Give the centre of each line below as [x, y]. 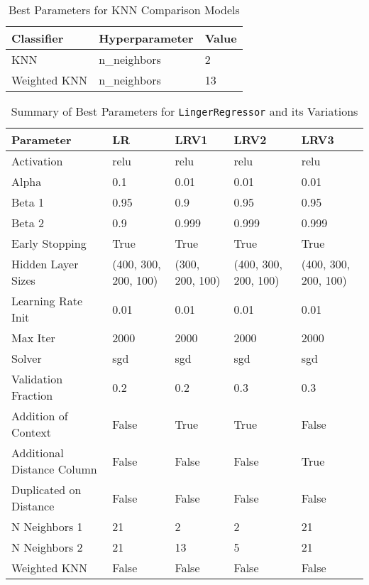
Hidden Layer [45, 264]
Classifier [38, 38]
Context [32, 432]
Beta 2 [28, 223]
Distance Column [54, 469]
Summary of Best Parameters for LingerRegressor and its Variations [184, 111]
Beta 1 [28, 202]
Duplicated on [46, 490]
